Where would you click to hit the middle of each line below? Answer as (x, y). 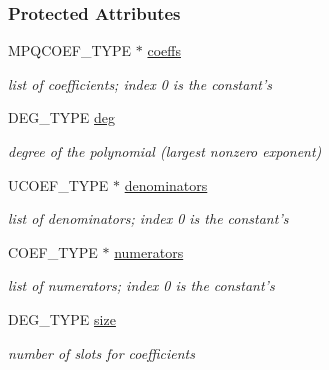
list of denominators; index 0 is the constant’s (148, 218)
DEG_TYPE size (62, 318)
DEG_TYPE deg (62, 117)
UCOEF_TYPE (58, 184)
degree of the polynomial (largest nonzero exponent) (165, 151)
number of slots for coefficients (101, 352)
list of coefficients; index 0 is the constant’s (140, 83)
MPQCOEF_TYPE (70, 50)
